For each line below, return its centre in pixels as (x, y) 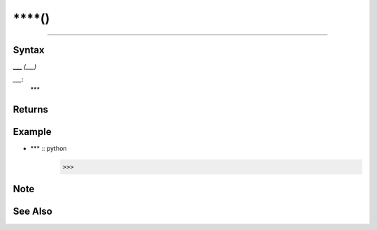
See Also (32, 211)
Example (32, 132)
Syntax (29, 50)
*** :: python (49, 148)
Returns (31, 109)
